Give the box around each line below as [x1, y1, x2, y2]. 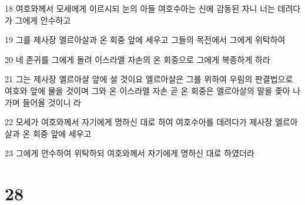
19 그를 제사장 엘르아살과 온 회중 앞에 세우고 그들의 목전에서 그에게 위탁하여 [5, 33, 286, 46]
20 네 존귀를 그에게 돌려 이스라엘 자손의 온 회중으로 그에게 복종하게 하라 [5, 53, 270, 65]
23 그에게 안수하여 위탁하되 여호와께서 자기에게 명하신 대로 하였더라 [5, 147, 254, 159]
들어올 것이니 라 [22, 96, 81, 108]
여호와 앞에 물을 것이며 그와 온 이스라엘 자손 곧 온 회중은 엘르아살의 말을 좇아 [5, 84, 290, 96]
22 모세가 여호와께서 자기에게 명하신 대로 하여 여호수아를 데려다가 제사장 [5, 116, 273, 128]
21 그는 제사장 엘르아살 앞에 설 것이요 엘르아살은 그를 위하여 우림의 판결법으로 [5, 73, 293, 85]
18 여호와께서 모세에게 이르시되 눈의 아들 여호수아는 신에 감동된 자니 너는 [5, 2, 275, 14]
